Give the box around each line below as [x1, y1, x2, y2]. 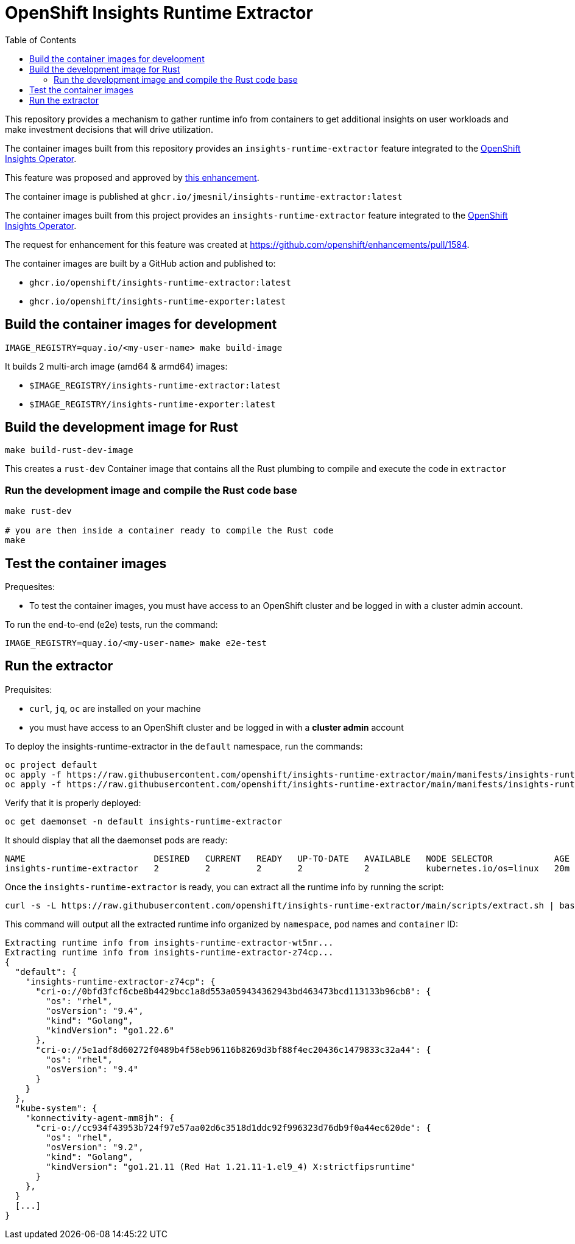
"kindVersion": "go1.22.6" [46, 1025, 175, 1035]
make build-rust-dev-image [5, 445, 133, 455]
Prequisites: [5, 684, 52, 695]
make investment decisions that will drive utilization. [5, 124, 214, 135]
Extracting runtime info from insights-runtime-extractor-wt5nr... [5, 937, 334, 947]
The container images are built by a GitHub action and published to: [5, 258, 276, 269]
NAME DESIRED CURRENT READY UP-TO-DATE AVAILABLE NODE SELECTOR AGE [5, 853, 570, 863]
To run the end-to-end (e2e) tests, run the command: [5, 619, 218, 630]
